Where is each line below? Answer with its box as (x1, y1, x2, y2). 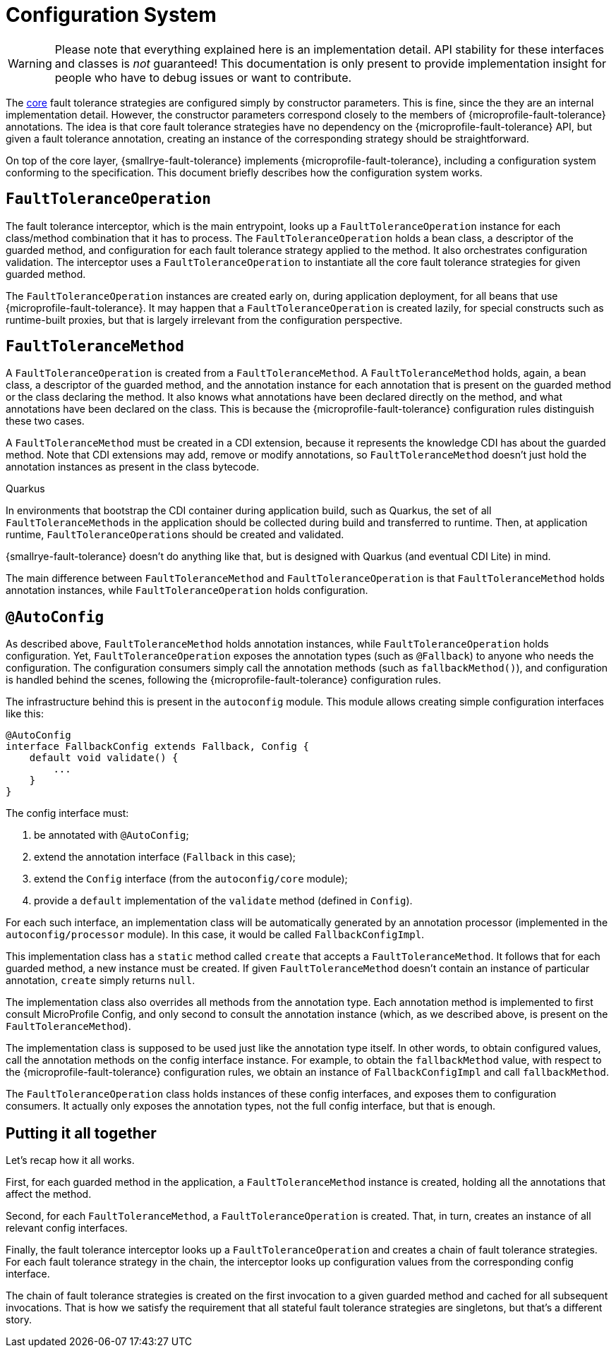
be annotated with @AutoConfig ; (34, 829, 189, 842)
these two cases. (6, 415, 85, 427)
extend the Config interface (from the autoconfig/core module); (34, 873, 348, 885)
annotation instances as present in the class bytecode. (6, 461, 260, 473)
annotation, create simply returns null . (6, 974, 195, 987)
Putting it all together (6, 1124, 157, 1142)
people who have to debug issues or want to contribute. (54, 70, 352, 85)
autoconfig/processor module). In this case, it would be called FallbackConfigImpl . (6, 928, 425, 941)
